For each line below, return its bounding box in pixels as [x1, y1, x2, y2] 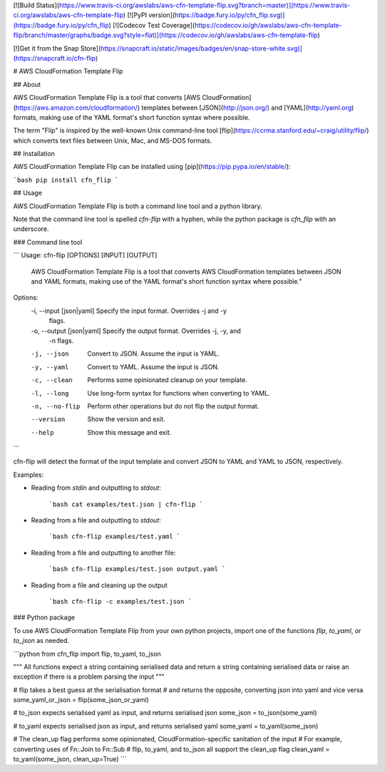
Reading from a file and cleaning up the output [31, 581, 168, 590]
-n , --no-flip [31, 402, 81, 410]
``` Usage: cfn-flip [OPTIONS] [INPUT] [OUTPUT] [13, 251, 158, 259]
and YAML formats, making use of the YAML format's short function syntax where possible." [31, 277, 302, 285]
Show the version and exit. [87, 415, 165, 423]
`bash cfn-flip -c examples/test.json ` [48, 597, 192, 605]
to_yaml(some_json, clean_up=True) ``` [13, 755, 127, 763]
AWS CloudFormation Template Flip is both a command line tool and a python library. [13, 202, 263, 210]
